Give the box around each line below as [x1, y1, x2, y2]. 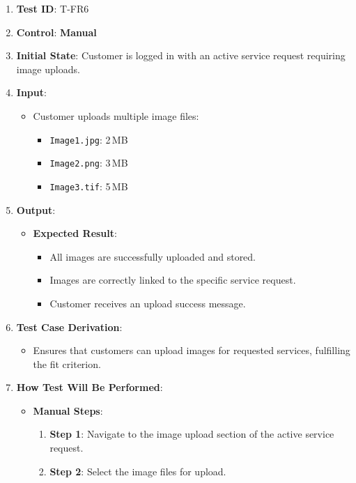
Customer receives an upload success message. [49, 296, 246, 310]
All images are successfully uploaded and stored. [49, 249, 256, 263]
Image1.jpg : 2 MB [49, 132, 128, 146]
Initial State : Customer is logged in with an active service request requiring [16, 48, 346, 63]
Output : [16, 202, 56, 217]
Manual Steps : [33, 403, 103, 417]
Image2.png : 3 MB [49, 155, 128, 170]
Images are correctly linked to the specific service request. [49, 273, 296, 287]
